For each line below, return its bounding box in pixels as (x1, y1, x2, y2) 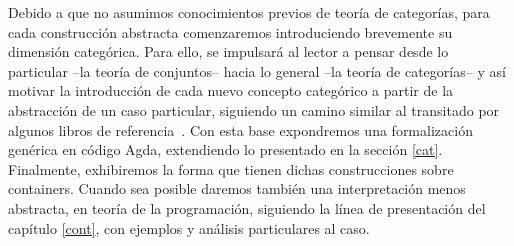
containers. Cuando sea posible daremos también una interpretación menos (8, 178, 466, 199)
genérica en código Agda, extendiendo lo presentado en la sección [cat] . (8, 139, 443, 160)
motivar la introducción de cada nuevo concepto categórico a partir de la (8, 80, 454, 101)
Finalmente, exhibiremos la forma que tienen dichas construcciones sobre (8, 158, 454, 179)
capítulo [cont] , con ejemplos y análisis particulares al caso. (8, 217, 370, 238)
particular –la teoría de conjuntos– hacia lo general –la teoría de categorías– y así (8, 60, 506, 81)
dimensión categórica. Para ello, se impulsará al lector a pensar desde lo (8, 41, 449, 62)
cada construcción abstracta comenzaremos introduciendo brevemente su (8, 21, 453, 42)
